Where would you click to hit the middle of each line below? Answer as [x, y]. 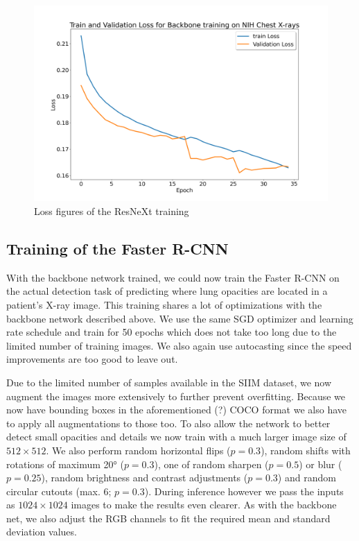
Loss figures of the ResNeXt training [112, 211]
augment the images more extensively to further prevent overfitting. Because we [176, 396]
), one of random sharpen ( [211, 464]
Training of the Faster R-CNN [117, 248]
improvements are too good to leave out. [92, 359]
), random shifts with [306, 450]
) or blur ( [321, 464]
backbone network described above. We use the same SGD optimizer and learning [180, 318]
